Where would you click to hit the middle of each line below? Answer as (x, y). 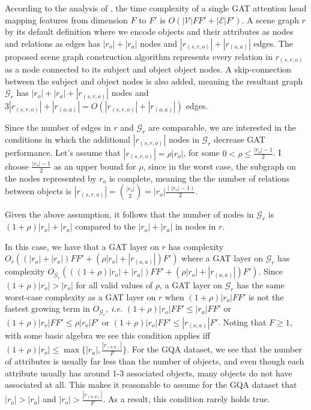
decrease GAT (240, 139)
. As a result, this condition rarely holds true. (186, 399)
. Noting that (242, 322)
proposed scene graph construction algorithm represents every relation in (139, 56)
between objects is (38, 191)
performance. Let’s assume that (63, 153)
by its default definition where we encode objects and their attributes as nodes (149, 31)
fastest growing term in (47, 308)
